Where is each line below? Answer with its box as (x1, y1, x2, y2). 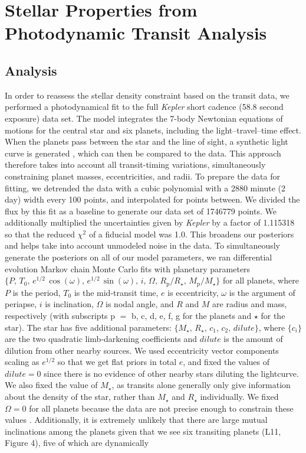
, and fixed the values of (183, 356, 270, 368)
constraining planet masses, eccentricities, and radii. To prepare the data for (5, 170, 280, 182)
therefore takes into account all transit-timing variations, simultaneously (5, 158, 266, 171)
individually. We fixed (200, 390, 279, 403)
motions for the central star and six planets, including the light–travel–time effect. (5, 123, 301, 136)
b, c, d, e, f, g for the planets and (131, 309, 252, 321)
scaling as (5, 356, 40, 368)
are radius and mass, (212, 298, 287, 310)
